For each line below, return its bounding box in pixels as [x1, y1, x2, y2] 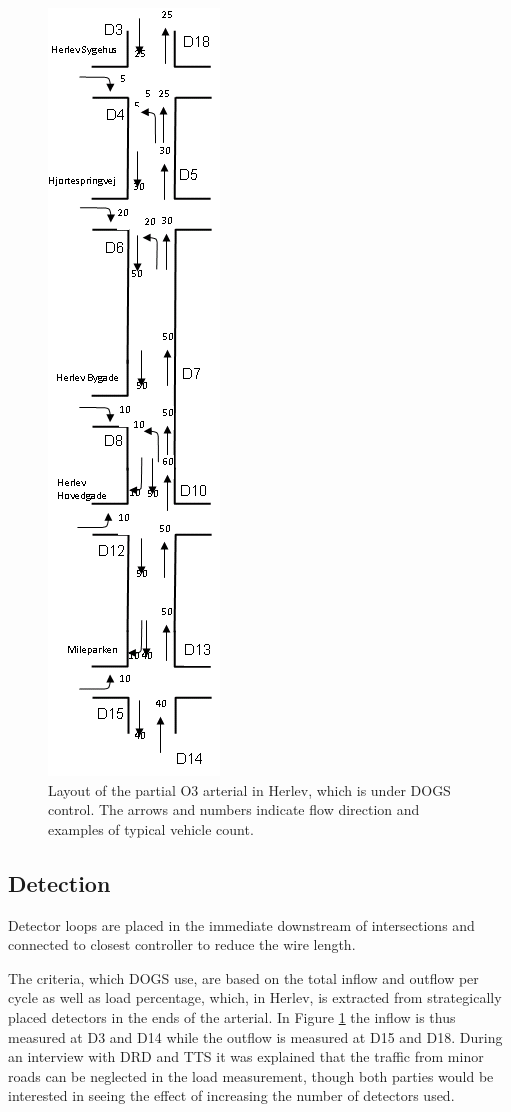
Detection [8, 867, 111, 898]
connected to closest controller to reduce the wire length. [8, 934, 356, 955]
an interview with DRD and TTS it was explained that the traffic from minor [8, 1046, 484, 1067]
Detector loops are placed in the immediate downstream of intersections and [8, 914, 475, 935]
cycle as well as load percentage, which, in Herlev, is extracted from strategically [8, 987, 502, 1008]
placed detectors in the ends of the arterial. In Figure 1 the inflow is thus [8, 1006, 456, 1027]
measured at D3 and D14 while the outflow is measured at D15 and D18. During [8, 1026, 503, 1047]
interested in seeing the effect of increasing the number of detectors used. [8, 1085, 455, 1106]
